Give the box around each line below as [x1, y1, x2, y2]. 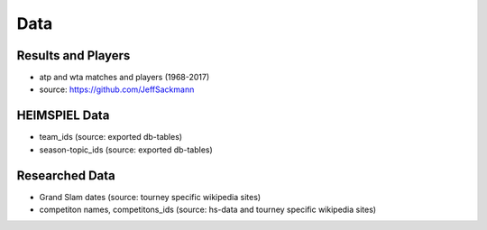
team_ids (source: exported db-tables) [39, 132, 183, 143]
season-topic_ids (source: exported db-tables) [39, 144, 214, 155]
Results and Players [16, 48, 131, 63]
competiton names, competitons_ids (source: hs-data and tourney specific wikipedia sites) [39, 204, 377, 216]
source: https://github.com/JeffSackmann [39, 84, 195, 95]
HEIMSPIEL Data [16, 108, 110, 124]
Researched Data [16, 168, 116, 183]
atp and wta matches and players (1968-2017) [39, 72, 210, 83]
